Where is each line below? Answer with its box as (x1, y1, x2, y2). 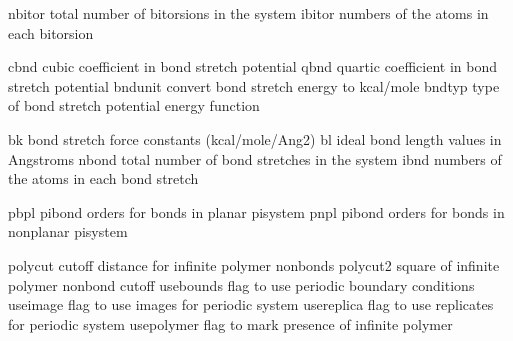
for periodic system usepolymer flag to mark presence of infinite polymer (8, 313, 453, 334)
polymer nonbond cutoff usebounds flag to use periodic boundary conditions (8, 274, 475, 295)
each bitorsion (8, 22, 94, 43)
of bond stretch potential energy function (8, 95, 260, 116)
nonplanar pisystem (8, 221, 128, 242)
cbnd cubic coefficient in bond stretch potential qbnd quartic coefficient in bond (8, 56, 498, 77)
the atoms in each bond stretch (8, 168, 199, 189)
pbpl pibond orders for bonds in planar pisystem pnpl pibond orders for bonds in (8, 201, 505, 222)
